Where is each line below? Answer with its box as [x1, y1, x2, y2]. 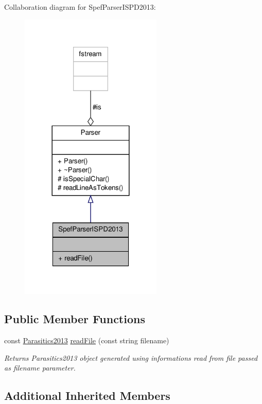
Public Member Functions [4, 311, 145, 327]
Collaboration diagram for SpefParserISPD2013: [4, 2, 156, 12]
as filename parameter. [4, 362, 76, 373]
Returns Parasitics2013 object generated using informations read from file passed [4, 352, 258, 363]
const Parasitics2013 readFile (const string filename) [4, 335, 169, 346]
